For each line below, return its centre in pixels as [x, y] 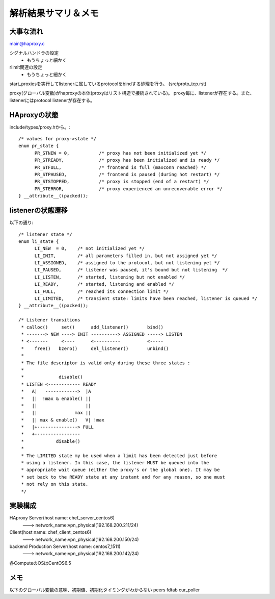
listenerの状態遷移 [39, 210]
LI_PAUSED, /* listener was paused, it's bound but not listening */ [131, 270]
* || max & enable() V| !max [63, 420]
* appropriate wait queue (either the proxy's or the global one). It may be [120, 470]
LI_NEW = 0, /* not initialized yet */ [90, 248]
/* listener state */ [45, 234]
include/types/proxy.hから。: [40, 127]
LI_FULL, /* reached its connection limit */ [102, 291]
